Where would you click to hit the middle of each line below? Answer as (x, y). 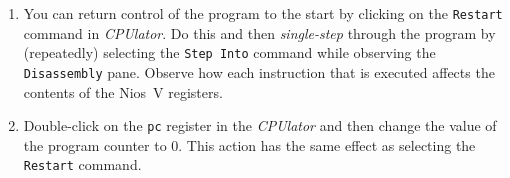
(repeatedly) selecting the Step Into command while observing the (229, 52)
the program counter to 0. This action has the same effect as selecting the (249, 144)
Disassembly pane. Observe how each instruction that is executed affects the (259, 71)
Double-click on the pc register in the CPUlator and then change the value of (260, 125)
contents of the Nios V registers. (123, 91)
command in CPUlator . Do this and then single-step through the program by (259, 32)
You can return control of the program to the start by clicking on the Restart (263, 13)
